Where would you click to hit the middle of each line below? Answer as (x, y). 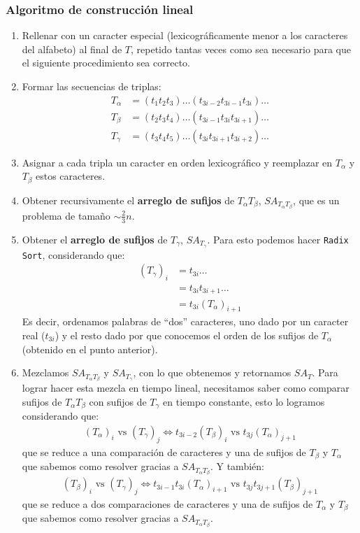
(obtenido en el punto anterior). (90, 349)
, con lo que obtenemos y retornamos (212, 372)
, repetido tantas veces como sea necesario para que (241, 49)
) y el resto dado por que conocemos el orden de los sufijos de (187, 335)
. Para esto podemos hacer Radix (278, 239)
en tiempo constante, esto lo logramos (244, 401)
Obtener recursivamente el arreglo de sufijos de (128, 200)
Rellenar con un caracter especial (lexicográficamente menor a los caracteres (185, 35)
